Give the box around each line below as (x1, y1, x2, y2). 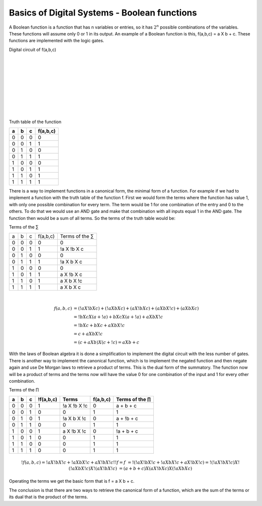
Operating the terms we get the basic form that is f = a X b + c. (9, 478, 134, 484)
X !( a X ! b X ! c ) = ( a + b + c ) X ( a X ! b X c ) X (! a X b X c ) (90, 466, 193, 472)
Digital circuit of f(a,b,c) (9, 47, 57, 52)
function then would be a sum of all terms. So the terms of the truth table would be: (9, 215, 176, 221)
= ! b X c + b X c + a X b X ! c (73, 323, 125, 328)
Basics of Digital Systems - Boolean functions (9, 7, 197, 18)
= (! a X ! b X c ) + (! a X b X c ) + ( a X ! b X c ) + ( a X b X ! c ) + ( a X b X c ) (73, 306, 199, 311)
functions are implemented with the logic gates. (9, 38, 104, 44)
